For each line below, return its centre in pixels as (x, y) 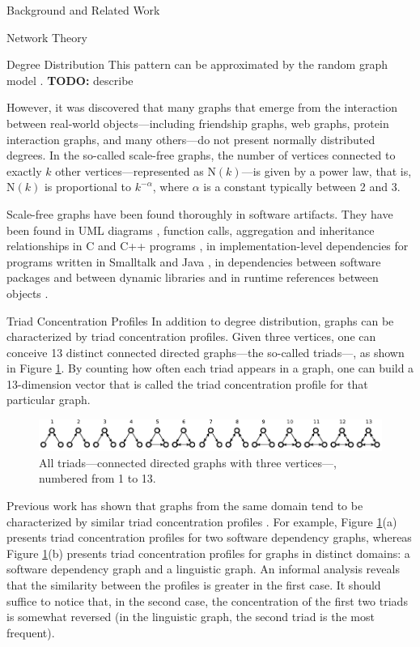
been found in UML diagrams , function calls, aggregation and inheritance (191, 230)
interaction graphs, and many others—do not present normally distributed (191, 139)
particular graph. (49, 400)
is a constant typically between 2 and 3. (302, 187)
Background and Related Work (83, 10)
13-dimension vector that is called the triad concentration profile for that (187, 383)
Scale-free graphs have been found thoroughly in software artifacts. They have (200, 213)
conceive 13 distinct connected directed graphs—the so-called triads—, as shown (206, 352)
